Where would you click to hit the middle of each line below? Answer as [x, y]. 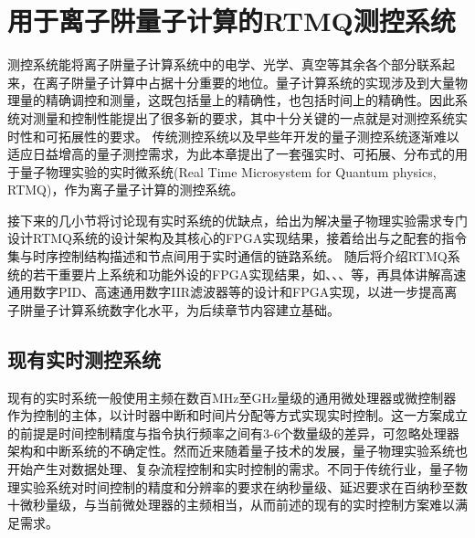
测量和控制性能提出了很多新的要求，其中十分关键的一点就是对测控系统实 [250, 117]
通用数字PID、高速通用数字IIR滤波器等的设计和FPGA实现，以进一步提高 [226, 292]
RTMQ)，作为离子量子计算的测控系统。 [126, 190]
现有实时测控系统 [84, 359]
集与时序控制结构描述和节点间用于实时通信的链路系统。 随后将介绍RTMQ [227, 256]
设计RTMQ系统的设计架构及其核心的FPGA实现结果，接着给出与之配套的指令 [237, 238]
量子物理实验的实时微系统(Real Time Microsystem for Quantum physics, [228, 171]
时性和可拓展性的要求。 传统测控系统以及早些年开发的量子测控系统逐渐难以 [233, 136]
